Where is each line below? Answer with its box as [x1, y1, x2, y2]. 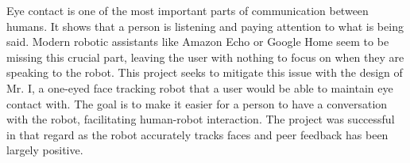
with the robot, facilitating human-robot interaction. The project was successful [6, 111, 395, 127]
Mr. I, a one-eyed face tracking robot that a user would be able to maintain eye [6, 79, 393, 96]
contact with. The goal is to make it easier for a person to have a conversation [6, 95, 388, 112]
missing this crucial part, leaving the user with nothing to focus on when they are [6, 48, 404, 65]
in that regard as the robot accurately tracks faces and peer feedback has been [6, 126, 389, 142]
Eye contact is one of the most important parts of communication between [6, 2, 369, 18]
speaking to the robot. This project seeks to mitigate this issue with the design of [6, 64, 403, 81]
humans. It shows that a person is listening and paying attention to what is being [6, 17, 404, 34]
